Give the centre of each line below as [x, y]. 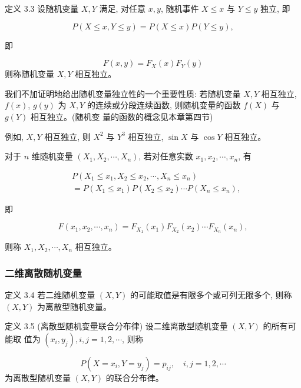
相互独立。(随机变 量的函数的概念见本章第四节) [122, 116]
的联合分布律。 [135, 377]
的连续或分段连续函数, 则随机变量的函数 [164, 105]
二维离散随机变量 [43, 272]
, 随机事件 [180, 8]
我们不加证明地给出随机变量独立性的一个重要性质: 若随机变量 [123, 93]
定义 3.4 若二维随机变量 [50, 295]
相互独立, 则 [67, 136]
